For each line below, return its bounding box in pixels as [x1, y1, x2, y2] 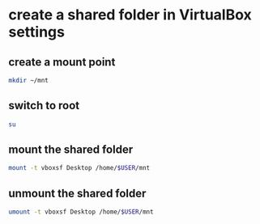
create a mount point [8, 55, 116, 69]
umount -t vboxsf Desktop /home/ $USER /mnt [8, 208, 154, 216]
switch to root [8, 99, 80, 112]
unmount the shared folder [8, 186, 147, 200]
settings [8, 23, 65, 41]
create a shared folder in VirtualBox [8, 6, 253, 24]
